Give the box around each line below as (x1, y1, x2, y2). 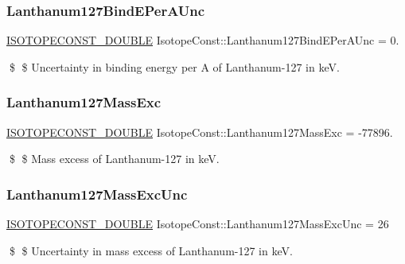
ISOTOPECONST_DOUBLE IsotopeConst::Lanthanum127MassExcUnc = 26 (6, 215, 389, 232)
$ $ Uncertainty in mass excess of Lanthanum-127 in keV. (9, 242, 293, 258)
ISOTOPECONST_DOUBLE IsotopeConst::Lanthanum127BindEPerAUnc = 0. (6, 32, 399, 49)
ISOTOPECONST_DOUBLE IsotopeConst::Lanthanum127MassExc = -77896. (6, 123, 393, 140)
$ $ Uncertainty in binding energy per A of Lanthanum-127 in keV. (9, 58, 340, 75)
